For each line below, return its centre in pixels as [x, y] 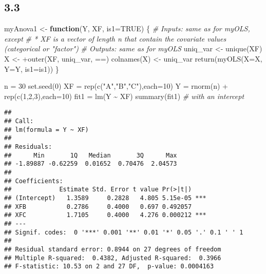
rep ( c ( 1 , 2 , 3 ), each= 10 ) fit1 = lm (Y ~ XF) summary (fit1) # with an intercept [124, 96]
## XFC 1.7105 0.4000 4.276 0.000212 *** [105, 215]
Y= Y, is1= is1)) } [32, 68]
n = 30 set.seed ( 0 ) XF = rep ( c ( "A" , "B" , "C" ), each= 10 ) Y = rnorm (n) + [116, 86]
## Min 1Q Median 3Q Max [91, 155]
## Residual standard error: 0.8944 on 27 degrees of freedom [113, 249]
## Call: [19, 121]
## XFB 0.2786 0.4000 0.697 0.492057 [98, 207]
